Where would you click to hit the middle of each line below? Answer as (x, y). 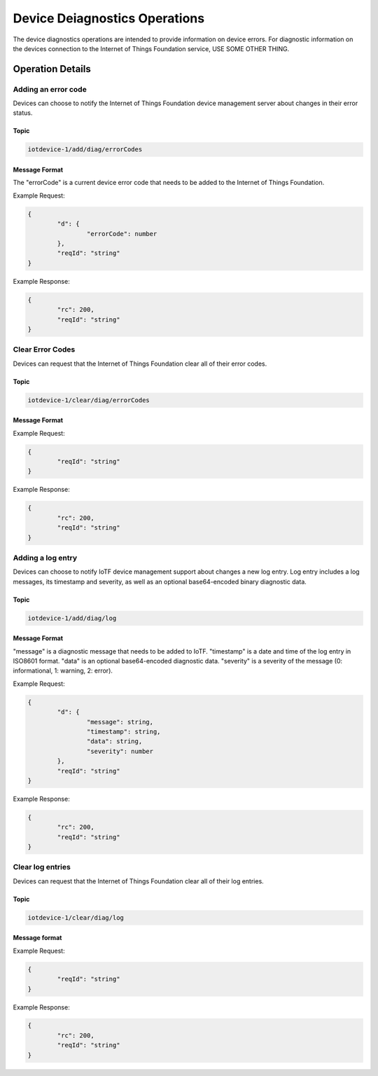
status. (23, 113)
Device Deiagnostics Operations (109, 18)
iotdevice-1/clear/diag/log (76, 917)
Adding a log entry (45, 558)
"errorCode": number (122, 234)
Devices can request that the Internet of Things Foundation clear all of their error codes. (140, 364)
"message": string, (120, 722)
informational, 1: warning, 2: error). (63, 671)
